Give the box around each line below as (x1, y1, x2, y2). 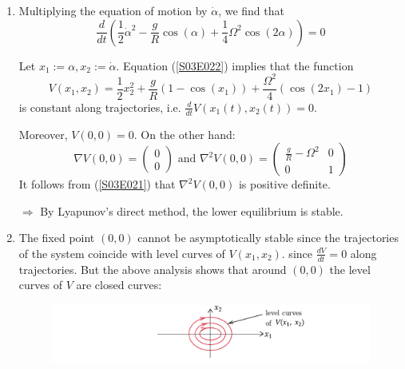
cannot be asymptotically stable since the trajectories (137, 229, 399, 246)
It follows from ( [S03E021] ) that (18, 176, 176, 192)
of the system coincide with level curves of (18, 244, 225, 261)
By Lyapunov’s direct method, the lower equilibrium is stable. (40, 202, 343, 219)
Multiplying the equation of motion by (18, 2, 208, 18)
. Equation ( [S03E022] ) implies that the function (116, 57, 354, 73)
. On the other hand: (133, 125, 236, 142)
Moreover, (18, 125, 68, 142)
